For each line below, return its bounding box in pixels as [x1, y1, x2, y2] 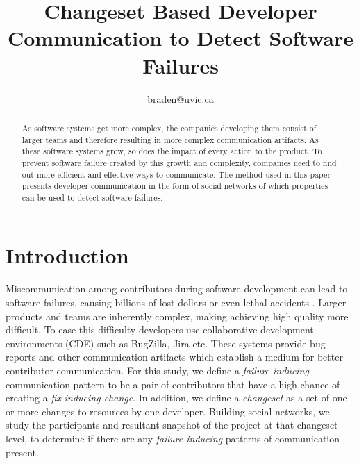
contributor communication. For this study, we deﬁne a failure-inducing [6, 363, 309, 377]
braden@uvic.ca [147, 91, 214, 106]
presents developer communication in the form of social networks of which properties [22, 180, 328, 192]
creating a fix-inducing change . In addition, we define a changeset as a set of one [6, 390, 347, 405]
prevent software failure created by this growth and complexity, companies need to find [22, 156, 337, 168]
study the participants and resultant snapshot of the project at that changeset [6, 417, 338, 432]
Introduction [6, 241, 129, 270]
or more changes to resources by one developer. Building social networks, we [6, 404, 330, 418]
